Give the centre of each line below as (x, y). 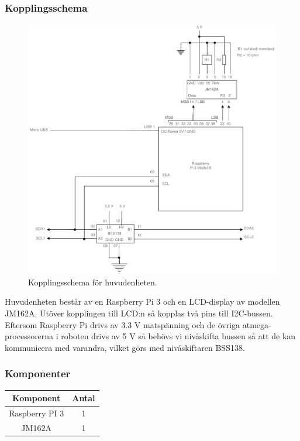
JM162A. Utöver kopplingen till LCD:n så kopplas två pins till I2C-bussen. (139, 313)
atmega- (257, 324)
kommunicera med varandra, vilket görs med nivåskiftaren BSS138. (125, 347)
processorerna (29, 336)
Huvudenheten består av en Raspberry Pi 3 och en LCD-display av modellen (142, 302)
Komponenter (38, 373)
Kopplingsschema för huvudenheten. (93, 282)
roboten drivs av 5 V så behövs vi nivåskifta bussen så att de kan (178, 336)
